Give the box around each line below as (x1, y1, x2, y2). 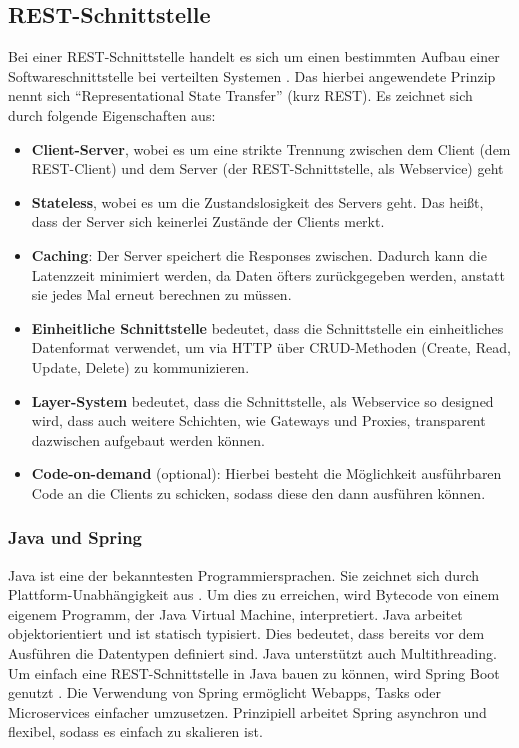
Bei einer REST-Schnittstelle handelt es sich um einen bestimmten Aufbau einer (8, 46, 500, 67)
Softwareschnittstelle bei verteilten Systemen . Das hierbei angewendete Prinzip (8, 65, 496, 86)
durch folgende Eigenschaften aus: (8, 104, 216, 125)
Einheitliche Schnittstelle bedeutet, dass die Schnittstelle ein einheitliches (31, 317, 504, 338)
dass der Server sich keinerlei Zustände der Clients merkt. (31, 211, 385, 232)
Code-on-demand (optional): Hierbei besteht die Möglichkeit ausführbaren (31, 463, 502, 484)
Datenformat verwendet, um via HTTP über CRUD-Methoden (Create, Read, (31, 337, 511, 358)
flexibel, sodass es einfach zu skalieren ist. (8, 721, 263, 742)
